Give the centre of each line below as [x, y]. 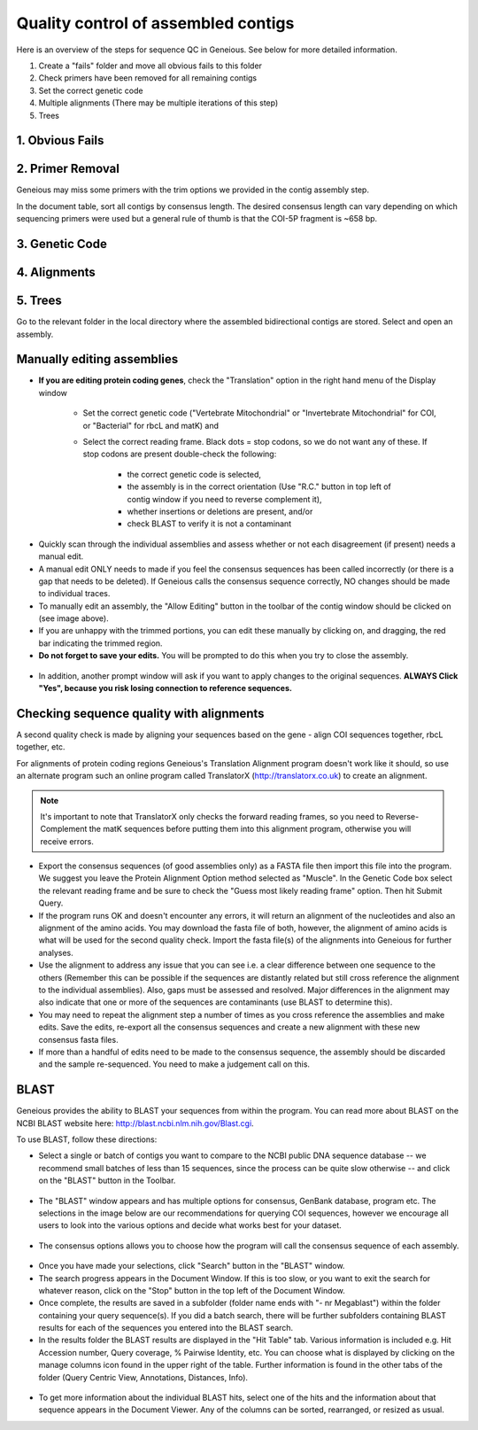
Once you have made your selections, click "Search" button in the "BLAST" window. [192, 1266]
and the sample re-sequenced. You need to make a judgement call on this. [174, 1064]
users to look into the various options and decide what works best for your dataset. [190, 1225]
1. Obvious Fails [60, 140]
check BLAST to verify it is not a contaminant [209, 524]
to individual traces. [74, 594]
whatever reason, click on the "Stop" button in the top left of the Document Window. [192, 1290]
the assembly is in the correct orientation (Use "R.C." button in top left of [259, 486]
